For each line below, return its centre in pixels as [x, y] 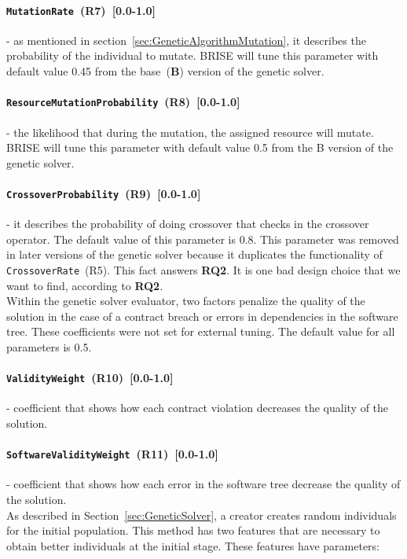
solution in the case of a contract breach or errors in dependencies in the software [202, 316]
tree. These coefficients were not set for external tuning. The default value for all [201, 331]
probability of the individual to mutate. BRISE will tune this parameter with [192, 55]
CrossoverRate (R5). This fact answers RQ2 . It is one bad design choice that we [203, 269]
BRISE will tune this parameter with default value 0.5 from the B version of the [200, 147]
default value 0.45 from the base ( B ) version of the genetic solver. [165, 71]
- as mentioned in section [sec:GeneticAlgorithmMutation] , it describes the [186, 40]
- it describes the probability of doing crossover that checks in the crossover [188, 224]
